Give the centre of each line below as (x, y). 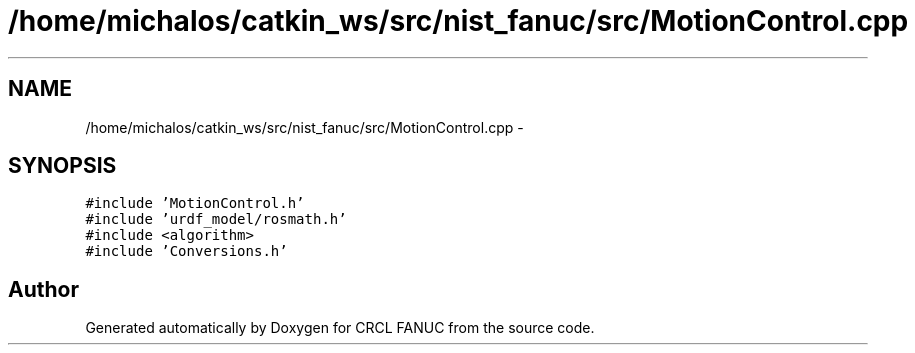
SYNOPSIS (62, 166)
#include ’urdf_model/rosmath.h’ (216, 219)
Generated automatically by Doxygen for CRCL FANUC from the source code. (340, 328)
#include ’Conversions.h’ (186, 251)
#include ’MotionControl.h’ (195, 203)
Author (43, 289)
